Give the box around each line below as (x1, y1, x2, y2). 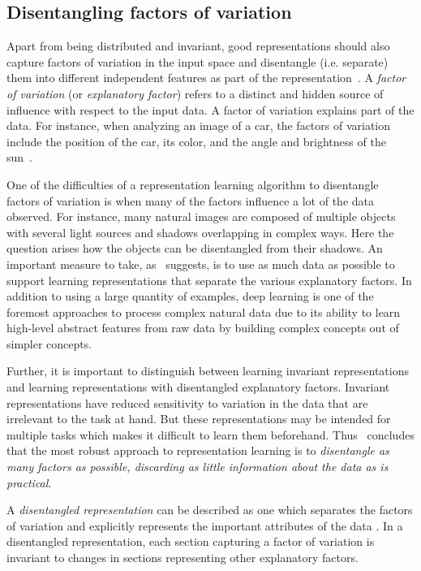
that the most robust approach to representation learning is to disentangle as (6, 442, 389, 459)
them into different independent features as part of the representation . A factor (6, 69, 406, 86)
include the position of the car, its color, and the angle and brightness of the (6, 132, 386, 149)
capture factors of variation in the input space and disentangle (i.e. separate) (6, 53, 389, 70)
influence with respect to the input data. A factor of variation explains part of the (6, 101, 415, 118)
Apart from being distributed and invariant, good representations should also (6, 37, 390, 54)
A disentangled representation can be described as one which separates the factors (6, 501, 413, 518)
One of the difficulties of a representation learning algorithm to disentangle (6, 175, 379, 192)
